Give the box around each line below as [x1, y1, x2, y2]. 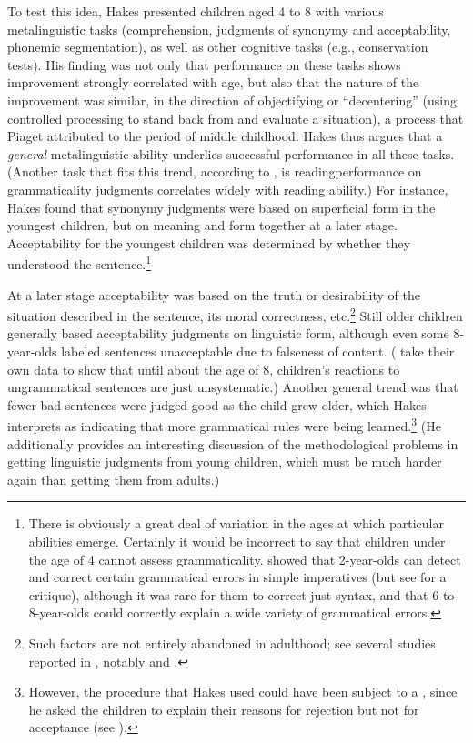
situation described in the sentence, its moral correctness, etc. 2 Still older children [7, 304, 463, 325]
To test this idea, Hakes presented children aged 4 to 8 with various [7, 2, 384, 20]
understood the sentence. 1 [7, 252, 152, 273]
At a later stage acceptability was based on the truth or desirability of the [7, 285, 420, 304]
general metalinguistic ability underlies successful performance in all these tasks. [7, 144, 455, 163]
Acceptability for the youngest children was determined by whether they [7, 233, 410, 252]
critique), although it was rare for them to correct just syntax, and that [28, 585, 428, 604]
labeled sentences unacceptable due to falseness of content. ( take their [61, 342, 455, 360]
